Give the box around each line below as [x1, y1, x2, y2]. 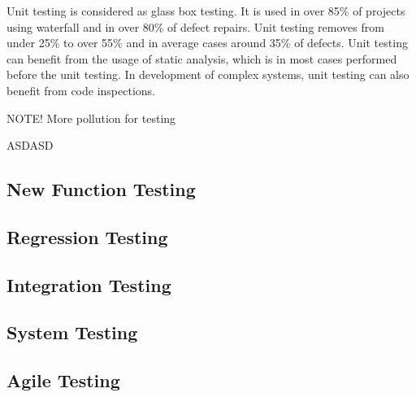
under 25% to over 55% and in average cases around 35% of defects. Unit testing [6, 34, 408, 51]
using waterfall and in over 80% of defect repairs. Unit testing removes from [6, 18, 384, 35]
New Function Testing [6, 177, 196, 202]
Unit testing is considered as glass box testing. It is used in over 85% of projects [6, 2, 405, 19]
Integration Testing [6, 272, 171, 297]
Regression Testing [6, 224, 168, 249]
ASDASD [6, 137, 54, 154]
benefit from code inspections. [6, 81, 155, 98]
